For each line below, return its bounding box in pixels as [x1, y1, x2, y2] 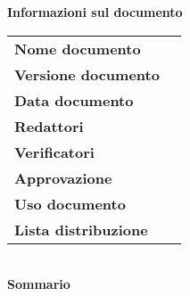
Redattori [14, 115, 84, 136]
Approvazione [14, 167, 112, 188]
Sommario [7, 275, 70, 293]
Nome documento [14, 37, 141, 59]
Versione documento [14, 63, 160, 85]
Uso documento [14, 193, 126, 214]
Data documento [14, 89, 134, 111]
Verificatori [14, 141, 95, 162]
